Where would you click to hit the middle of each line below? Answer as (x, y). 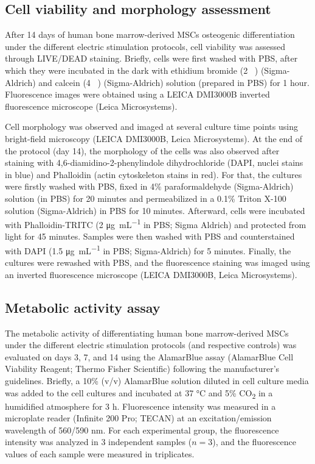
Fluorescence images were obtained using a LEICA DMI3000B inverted (137, 94)
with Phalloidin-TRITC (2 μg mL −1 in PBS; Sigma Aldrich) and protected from (156, 223)
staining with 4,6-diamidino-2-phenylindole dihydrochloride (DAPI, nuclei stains (154, 162)
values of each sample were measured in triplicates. (100, 454)
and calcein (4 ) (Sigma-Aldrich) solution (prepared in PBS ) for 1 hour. (174, 82)
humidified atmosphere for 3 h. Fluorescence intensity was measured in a (140, 406)
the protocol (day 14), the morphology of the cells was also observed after (142, 150)
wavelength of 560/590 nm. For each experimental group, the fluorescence (142, 430)
